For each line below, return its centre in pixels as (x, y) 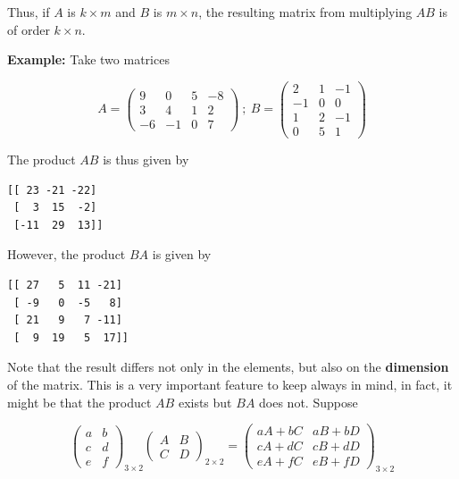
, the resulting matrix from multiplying (305, 12)
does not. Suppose (309, 402)
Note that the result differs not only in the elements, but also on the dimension (228, 367)
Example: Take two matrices (88, 59)
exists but (205, 402)
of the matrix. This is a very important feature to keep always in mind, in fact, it (230, 384)
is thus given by (146, 159)
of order (29, 29)
